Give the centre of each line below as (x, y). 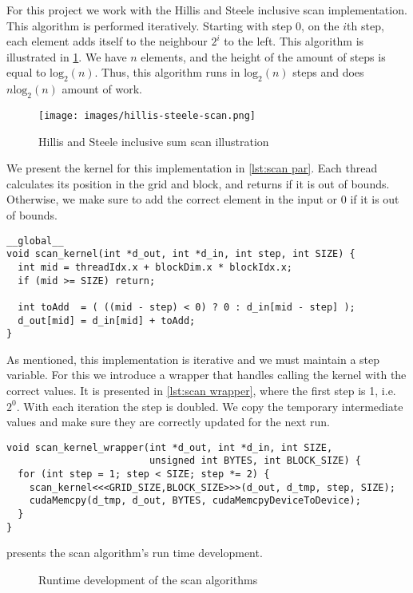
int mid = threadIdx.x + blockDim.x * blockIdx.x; (155, 267)
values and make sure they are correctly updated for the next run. (168, 422)
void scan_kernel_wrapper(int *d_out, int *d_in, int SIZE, (170, 447)
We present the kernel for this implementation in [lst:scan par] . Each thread (192, 168)
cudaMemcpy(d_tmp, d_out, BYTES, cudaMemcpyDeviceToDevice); (195, 501)
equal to (26, 72)
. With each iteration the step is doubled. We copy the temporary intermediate (210, 406)
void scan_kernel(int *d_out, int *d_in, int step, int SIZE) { (181, 254)
